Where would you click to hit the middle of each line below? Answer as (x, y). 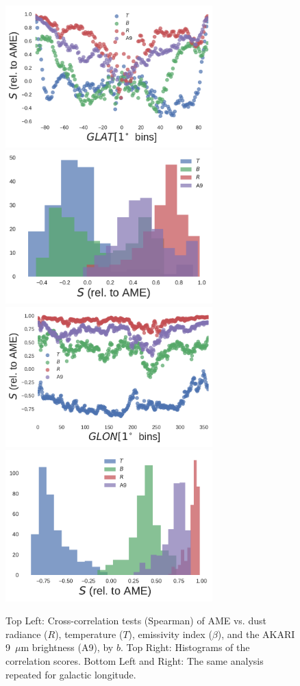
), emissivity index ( (170, 634)
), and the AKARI (256, 634)
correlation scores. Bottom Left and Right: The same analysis (135, 660)
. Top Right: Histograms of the (185, 647)
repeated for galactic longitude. (71, 674)
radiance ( (27, 634)
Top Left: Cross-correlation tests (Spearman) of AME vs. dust (136, 621)
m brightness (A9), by (67, 647)
